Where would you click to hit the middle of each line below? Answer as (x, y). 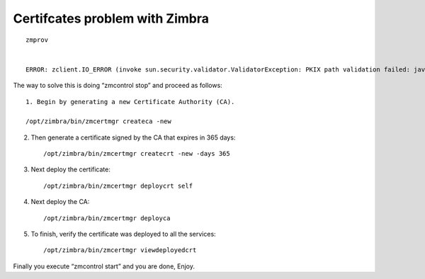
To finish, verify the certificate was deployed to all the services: (123, 234)
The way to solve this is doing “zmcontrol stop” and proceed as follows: (118, 86)
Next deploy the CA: (60, 202)
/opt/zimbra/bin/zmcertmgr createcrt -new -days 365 (137, 154)
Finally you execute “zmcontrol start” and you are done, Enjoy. (104, 266)
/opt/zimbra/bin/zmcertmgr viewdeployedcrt (120, 250)
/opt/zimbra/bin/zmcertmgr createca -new (98, 121)
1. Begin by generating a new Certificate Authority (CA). (130, 102)
